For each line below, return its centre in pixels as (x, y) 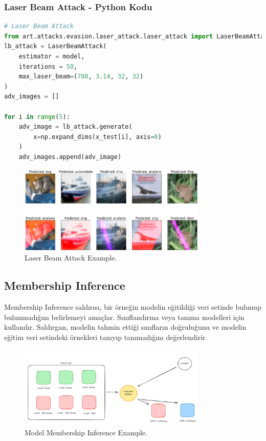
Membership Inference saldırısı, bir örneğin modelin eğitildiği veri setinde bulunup (133, 306)
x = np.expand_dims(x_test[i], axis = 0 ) (97, 137)
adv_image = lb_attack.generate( (75, 127)
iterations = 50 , (48, 66)
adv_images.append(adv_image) (70, 157)
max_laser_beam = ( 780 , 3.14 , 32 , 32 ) (81, 77)
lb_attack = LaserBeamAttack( (56, 46)
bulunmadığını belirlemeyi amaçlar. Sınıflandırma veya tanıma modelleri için (124, 317)
